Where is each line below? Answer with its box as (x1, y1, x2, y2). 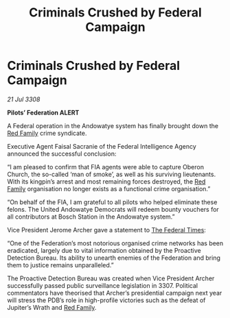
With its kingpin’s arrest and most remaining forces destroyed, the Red (7, 177, 206, 186)
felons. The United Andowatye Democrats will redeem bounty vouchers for (7, 205, 220, 213)
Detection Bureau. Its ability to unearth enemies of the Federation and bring (7, 254, 221, 262)
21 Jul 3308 (7, 95, 41, 103)
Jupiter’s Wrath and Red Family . (7, 303, 97, 311)
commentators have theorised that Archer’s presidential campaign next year (7, 289, 222, 297)
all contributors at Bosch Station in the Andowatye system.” (7, 212, 175, 221)
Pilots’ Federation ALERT (7, 108, 80, 117)
